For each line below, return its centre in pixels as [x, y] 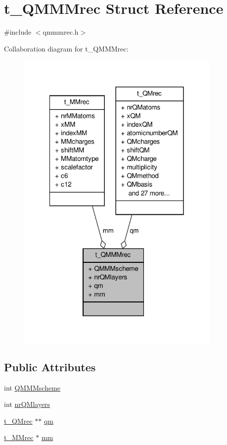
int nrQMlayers [27, 404]
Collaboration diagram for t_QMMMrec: [66, 48]
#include [18, 32]
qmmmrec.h [61, 32]
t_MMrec [19, 437]
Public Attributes [50, 367]
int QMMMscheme [32, 387]
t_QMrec [18, 420]
